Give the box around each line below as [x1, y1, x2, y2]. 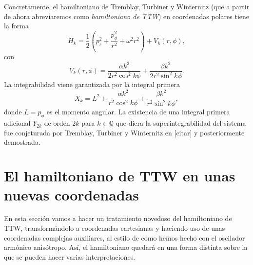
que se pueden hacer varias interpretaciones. [4, 251, 136, 262]
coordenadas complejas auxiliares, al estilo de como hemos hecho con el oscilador [4, 232, 245, 243]
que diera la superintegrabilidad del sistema [116, 118, 246, 128]
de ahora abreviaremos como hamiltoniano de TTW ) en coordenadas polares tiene [4, 11, 250, 21]
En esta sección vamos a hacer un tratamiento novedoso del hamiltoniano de [4, 213, 232, 223]
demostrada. [4, 137, 40, 147]
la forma [4, 21, 29, 31]
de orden [44, 118, 70, 128]
